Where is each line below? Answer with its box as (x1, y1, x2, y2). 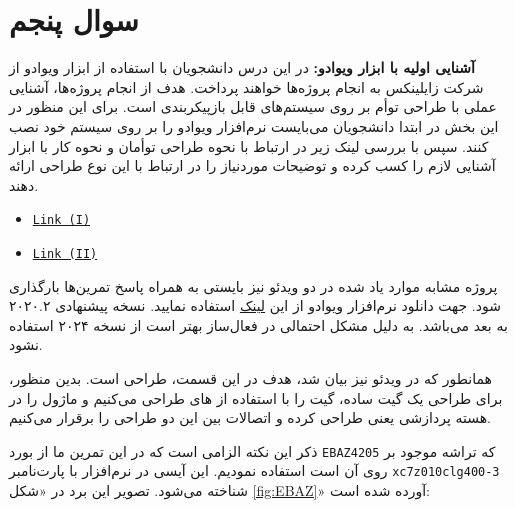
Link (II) (32, 246, 98, 261)
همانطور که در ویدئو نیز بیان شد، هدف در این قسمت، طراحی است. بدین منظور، (9, 367, 492, 388)
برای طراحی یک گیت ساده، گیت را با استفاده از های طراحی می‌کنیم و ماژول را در (9, 387, 503, 408)
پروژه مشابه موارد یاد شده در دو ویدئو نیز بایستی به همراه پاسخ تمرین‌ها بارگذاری (9, 275, 498, 296)
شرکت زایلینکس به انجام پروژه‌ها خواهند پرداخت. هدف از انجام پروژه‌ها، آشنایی (9, 76, 484, 97)
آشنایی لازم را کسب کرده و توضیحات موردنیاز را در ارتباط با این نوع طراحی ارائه (9, 155, 496, 176)
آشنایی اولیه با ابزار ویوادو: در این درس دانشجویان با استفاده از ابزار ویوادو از (9, 57, 475, 78)
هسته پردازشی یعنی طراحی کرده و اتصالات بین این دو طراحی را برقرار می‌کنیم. (9, 407, 491, 428)
